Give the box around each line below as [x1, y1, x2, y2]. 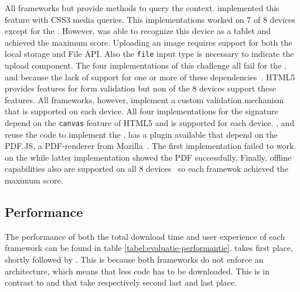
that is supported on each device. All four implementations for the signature [5, 105, 278, 117]
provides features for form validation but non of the [5, 82, 190, 94]
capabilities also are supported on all [5, 162, 137, 175]
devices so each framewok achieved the [146, 162, 288, 175]
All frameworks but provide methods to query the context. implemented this [5, 2, 279, 13]
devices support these [199, 82, 276, 94]
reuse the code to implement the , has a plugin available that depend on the [5, 128, 278, 140]
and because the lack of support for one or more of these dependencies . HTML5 [5, 70, 295, 83]
